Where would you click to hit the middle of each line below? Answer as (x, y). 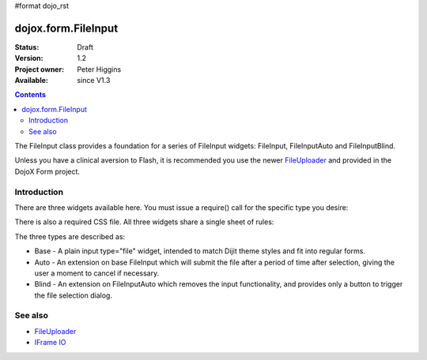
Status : (27, 47)
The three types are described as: (70, 236)
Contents (30, 95)
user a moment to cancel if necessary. (97, 273)
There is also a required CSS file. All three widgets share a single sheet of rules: (144, 222)
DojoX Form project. (47, 171)
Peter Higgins (99, 69)
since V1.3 (94, 81)
